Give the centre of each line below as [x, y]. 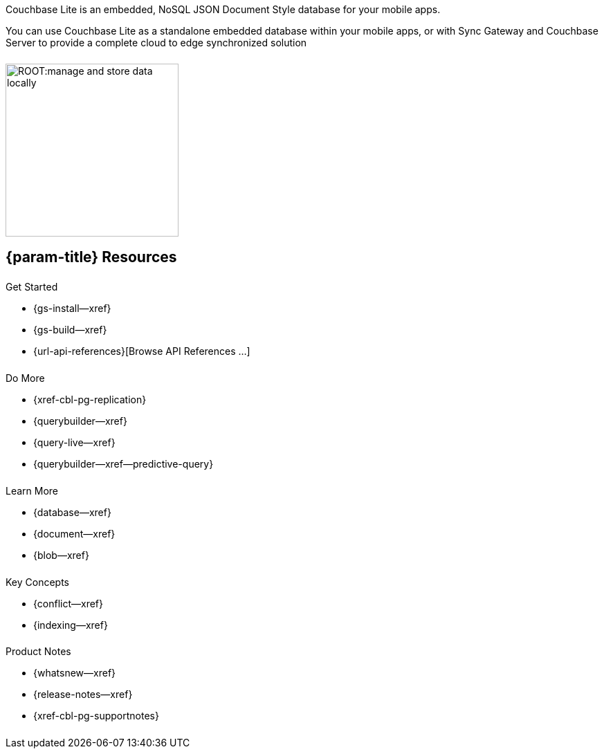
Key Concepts [38, 582]
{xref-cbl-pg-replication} [90, 399]
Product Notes [38, 652]
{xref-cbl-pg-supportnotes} [96, 716]
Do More [25, 378]
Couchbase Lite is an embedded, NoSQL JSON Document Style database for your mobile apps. [223, 9]
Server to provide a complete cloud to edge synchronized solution [156, 43]
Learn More [32, 490]
